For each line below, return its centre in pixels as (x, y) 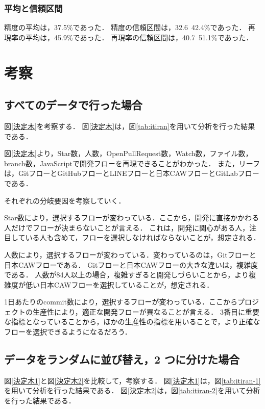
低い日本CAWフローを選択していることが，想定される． (119, 284)
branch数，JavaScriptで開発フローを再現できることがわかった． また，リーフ (132, 163)
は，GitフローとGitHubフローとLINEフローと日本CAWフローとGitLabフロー (132, 173)
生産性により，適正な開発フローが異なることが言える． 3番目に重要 (146, 311)
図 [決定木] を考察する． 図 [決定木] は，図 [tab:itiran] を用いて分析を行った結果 (130, 126)
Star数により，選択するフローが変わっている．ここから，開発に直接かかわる (132, 218)
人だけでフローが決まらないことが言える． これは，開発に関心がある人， (127, 227)
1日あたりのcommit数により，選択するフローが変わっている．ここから (121, 302)
